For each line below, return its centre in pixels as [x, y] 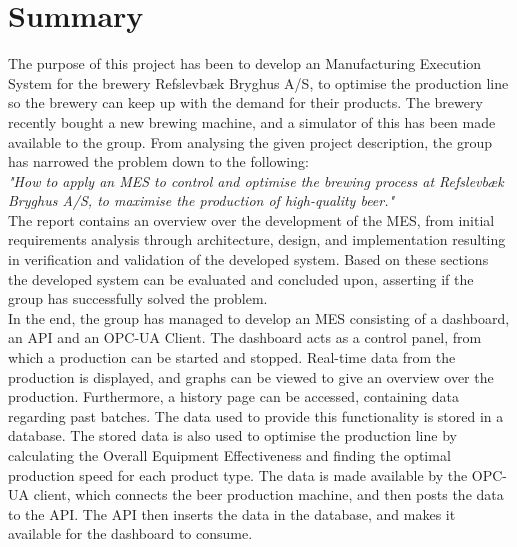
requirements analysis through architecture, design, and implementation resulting [257, 239]
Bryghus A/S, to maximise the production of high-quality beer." [201, 200]
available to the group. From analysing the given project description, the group [250, 141]
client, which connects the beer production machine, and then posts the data [268, 494]
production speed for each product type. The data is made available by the [238, 474]
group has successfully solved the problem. [138, 298]
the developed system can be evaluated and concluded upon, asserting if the [241, 278]
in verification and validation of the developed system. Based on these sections [248, 259]
